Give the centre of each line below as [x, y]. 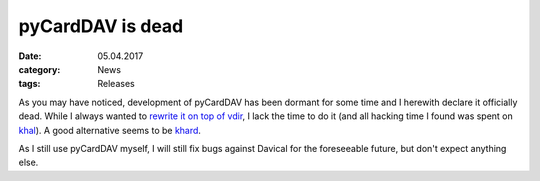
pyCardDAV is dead [101, 26]
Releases [116, 84]
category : [39, 69]
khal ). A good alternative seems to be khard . [110, 130]
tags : [29, 84]
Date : [30, 56]
